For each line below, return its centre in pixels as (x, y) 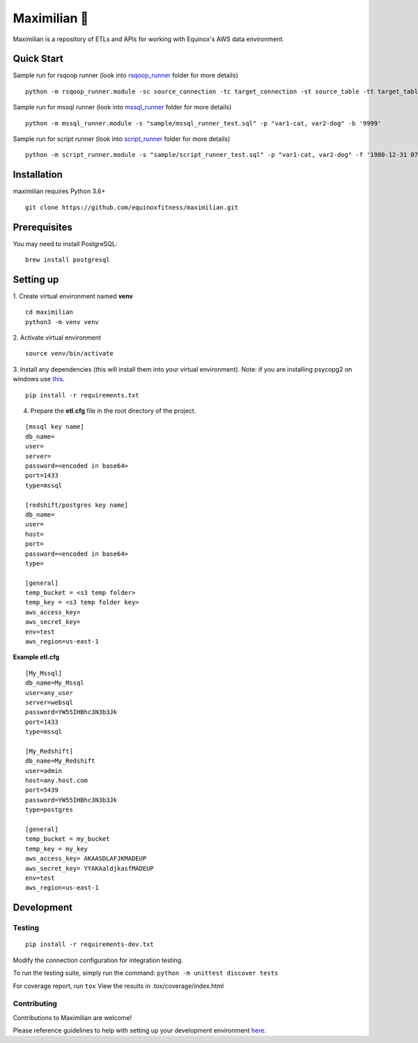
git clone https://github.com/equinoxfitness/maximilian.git (132, 207)
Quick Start (38, 59)
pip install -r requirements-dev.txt (90, 944)
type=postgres (49, 810)
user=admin (44, 771)
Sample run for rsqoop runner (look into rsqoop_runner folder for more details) (125, 75)
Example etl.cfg (36, 657)
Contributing (35, 1004)
